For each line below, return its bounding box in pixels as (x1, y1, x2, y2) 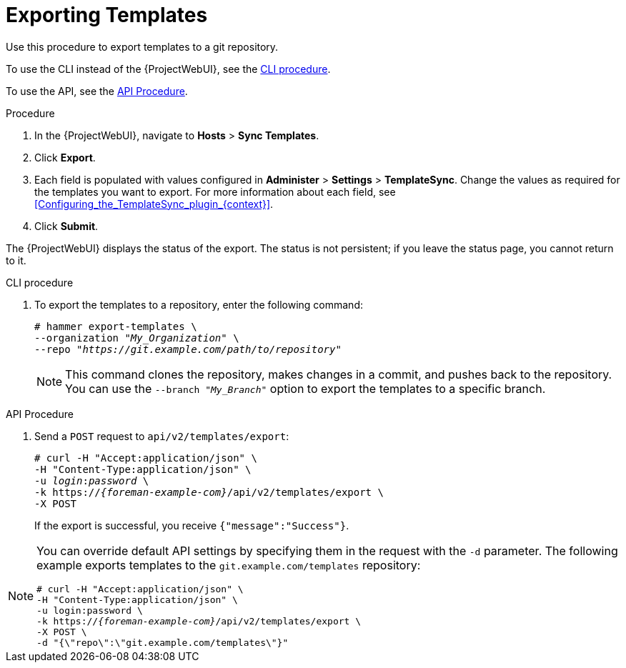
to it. (6, 254, 26, 266)
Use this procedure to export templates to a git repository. (6, 40, 279, 53)
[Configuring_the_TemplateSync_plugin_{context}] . (34, 197, 274, 210)
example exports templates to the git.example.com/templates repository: (36, 557, 421, 572)
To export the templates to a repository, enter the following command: (34, 298, 363, 311)
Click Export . (34, 151, 96, 164)
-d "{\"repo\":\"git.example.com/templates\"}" (36, 637, 289, 648)
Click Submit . (34, 219, 99, 232)
